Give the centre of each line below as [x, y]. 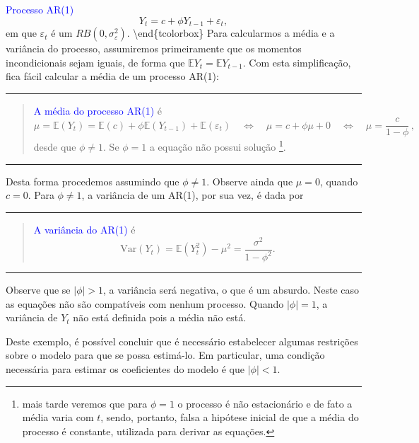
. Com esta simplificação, [297, 62]
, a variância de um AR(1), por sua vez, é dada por [193, 195]
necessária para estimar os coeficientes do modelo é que [125, 368]
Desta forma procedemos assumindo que [93, 181]
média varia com [58, 417]
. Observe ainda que [250, 181]
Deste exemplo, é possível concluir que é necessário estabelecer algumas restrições [182, 341]
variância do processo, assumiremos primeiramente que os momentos [154, 48]
